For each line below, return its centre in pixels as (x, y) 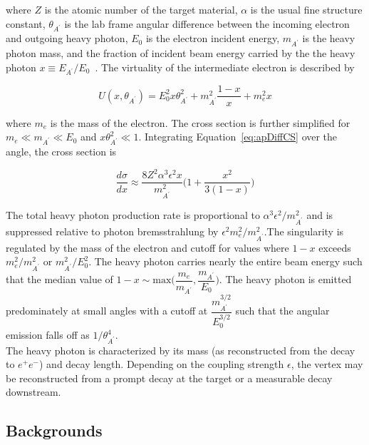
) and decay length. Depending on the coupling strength (161, 364)
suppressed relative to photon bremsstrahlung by (112, 231)
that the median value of (59, 279)
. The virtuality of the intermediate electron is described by (225, 67)
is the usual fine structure (306, 9)
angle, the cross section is (61, 152)
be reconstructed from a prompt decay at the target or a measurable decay (169, 378)
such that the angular (282, 311)
